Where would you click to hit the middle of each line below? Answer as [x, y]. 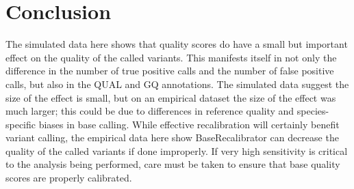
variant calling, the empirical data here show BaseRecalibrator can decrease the [172, 137]
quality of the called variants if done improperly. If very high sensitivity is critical [177, 150]
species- [313, 111]
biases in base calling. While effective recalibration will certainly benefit [189, 124]
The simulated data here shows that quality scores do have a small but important [177, 44]
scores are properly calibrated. [69, 178]
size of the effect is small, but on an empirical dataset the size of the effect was [171, 97]
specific [21, 124]
